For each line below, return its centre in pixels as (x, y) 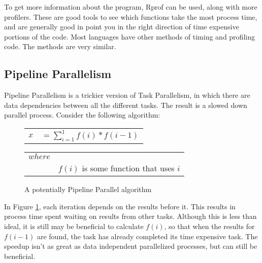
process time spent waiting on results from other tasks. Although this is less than (130, 216)
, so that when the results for (209, 226)
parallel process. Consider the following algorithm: (82, 115)
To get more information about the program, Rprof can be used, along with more (131, 7)
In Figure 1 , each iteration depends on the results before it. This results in (120, 206)
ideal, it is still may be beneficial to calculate (74, 226)
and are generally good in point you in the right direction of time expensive (122, 27)
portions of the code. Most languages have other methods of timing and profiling (129, 36)
